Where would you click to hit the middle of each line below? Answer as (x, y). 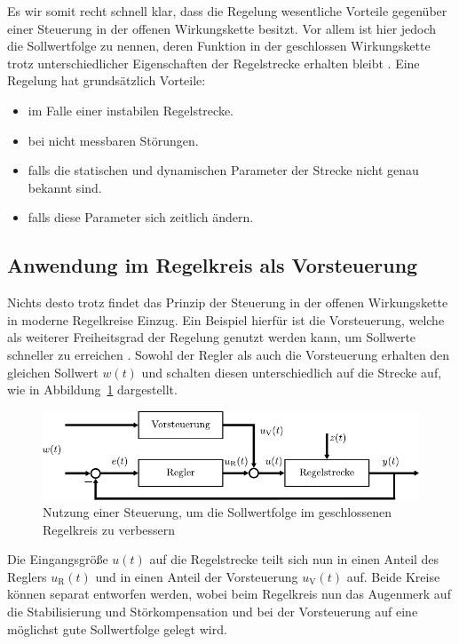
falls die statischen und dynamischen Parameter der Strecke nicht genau (223, 170)
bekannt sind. (65, 187)
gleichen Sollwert (53, 372)
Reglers (27, 576)
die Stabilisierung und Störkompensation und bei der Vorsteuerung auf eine (213, 612)
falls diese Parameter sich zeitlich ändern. (141, 217)
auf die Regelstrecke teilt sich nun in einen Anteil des (294, 559)
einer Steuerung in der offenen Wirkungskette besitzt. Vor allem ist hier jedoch (222, 28)
